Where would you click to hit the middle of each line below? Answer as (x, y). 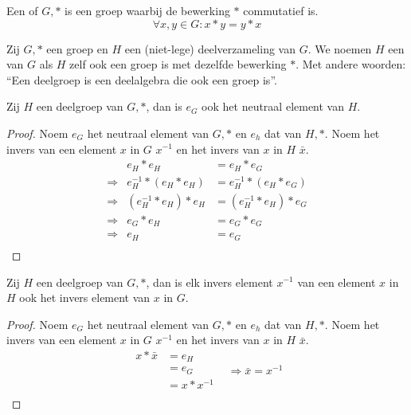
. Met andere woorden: (351, 64)
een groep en (77, 48)
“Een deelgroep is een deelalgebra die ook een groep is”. (142, 79)
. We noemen (340, 48)
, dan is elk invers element (209, 282)
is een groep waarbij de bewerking (147, 10)
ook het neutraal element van (273, 106)
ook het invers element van (85, 298)
